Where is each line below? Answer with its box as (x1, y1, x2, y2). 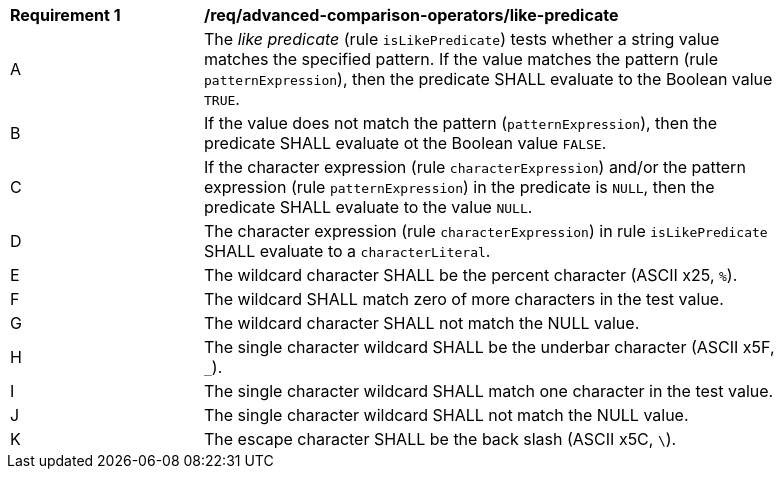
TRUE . (204, 89, 240, 109)
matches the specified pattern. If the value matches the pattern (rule (204, 49, 719, 69)
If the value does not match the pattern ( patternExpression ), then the (204, 113, 718, 133)
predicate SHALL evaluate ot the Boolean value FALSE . (204, 133, 607, 153)
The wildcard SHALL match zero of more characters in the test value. (204, 289, 724, 309)
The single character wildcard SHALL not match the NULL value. (204, 405, 689, 425)
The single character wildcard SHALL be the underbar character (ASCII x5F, (204, 337, 775, 357)
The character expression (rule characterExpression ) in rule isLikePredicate (204, 221, 768, 241)
